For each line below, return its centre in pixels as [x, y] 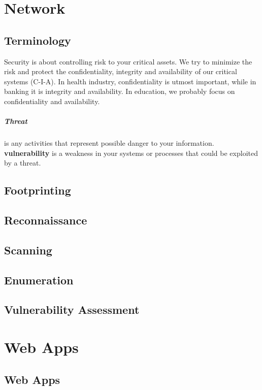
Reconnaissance [46, 220]
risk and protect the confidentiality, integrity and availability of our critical [121, 71]
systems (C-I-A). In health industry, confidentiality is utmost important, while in [130, 81]
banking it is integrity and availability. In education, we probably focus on [120, 91]
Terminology [38, 40]
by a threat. [23, 163]
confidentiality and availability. [52, 101]
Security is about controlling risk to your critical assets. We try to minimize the [128, 61]
